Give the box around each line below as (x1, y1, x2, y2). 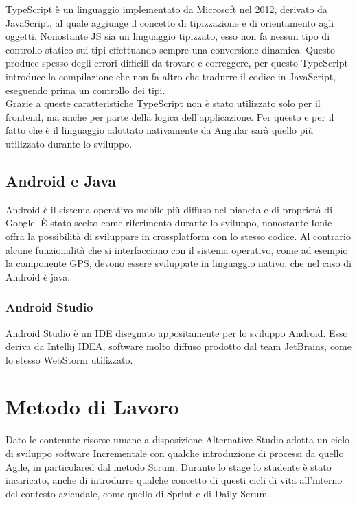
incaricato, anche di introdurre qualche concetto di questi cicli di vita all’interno (5, 473, 343, 487)
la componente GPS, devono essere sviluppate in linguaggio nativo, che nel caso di (5, 256, 352, 270)
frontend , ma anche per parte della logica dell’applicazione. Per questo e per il (5, 109, 334, 124)
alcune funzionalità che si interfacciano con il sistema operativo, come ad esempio (5, 242, 348, 257)
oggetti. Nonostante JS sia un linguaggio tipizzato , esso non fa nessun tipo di (5, 29, 330, 43)
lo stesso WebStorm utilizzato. (5, 352, 133, 366)
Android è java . (5, 269, 71, 283)
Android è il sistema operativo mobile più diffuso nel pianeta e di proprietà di (5, 202, 333, 216)
